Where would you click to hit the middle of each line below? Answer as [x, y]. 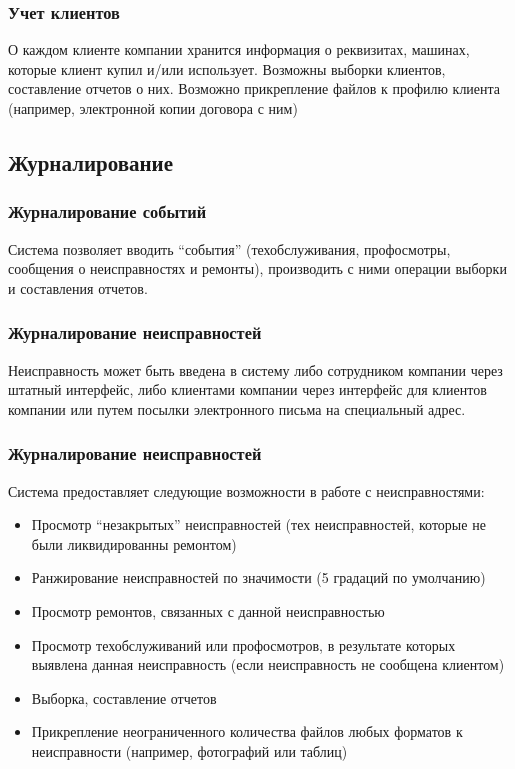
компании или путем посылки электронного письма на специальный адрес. [237, 408]
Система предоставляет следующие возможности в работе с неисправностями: [246, 490]
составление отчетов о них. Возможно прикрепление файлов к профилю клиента [254, 88]
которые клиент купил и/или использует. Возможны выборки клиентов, [227, 68]
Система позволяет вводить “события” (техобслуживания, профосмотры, [229, 248]
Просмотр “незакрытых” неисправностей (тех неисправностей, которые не [258, 524]
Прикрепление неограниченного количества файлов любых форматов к [247, 731]
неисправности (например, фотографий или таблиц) [189, 750]
